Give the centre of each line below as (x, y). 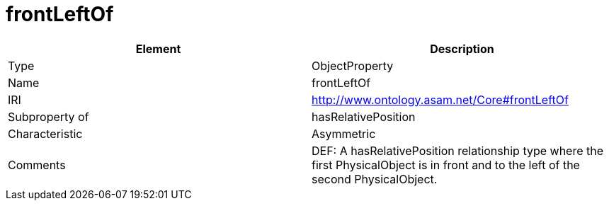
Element (158, 48)
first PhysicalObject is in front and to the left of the (446, 165)
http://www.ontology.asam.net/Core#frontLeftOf (440, 99)
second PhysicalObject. (375, 179)
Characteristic (45, 133)
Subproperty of (49, 116)
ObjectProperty (353, 65)
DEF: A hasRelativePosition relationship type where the (458, 150)
